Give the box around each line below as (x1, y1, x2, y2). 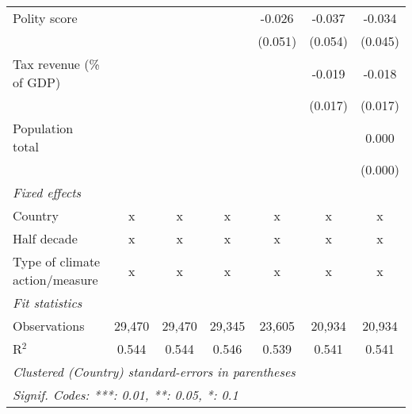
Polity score (13, 9, 78, 27)
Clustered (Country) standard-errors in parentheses (13, 362, 296, 381)
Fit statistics (13, 293, 82, 312)
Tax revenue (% (13, 55, 100, 73)
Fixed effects (13, 183, 82, 201)
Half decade (13, 229, 78, 247)
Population (13, 119, 74, 137)
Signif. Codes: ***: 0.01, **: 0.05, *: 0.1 (13, 385, 238, 404)
